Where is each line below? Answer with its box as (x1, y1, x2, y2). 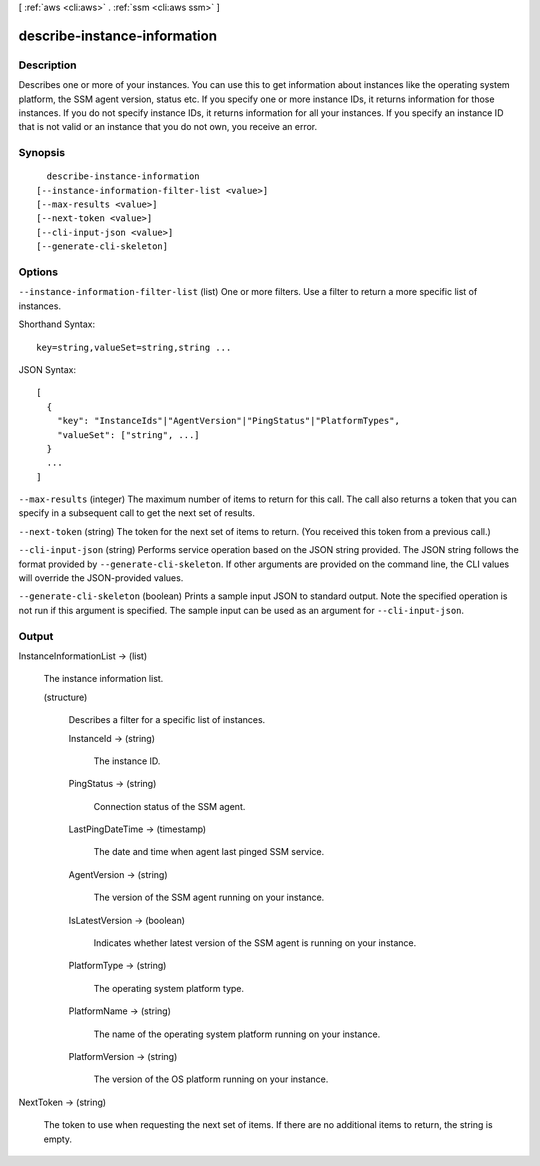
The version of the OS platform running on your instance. (93, 1073, 329, 1085)
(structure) (43, 691, 88, 703)
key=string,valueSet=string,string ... (36, 341, 232, 353)
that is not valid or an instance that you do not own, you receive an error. (18, 121, 318, 133)
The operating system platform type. (93, 982, 245, 994)
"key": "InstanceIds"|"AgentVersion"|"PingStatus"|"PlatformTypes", (56, 415, 400, 427)
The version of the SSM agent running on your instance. (93, 891, 325, 904)
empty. (43, 1133, 73, 1145)
